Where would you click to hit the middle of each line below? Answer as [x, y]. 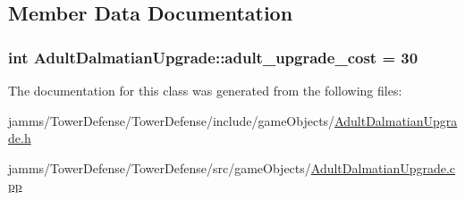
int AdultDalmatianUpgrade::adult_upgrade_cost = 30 [213, 57]
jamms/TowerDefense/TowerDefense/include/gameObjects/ [172, 120]
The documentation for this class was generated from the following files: [205, 90]
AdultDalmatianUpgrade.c [383, 167]
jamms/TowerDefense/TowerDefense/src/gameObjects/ [160, 167]
